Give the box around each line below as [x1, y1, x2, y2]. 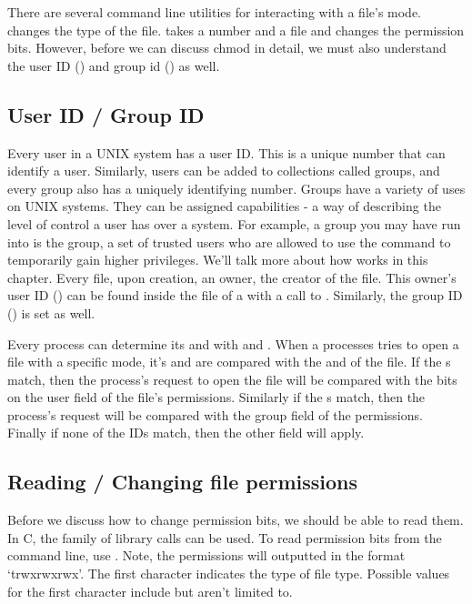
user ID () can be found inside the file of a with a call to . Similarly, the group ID [7, 286, 463, 305]
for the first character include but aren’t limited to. [7, 581, 293, 600]
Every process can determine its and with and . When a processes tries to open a [7, 334, 459, 353]
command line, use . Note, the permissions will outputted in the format [7, 546, 406, 565]
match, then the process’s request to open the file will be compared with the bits [7, 369, 457, 388]
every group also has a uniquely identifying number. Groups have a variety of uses [7, 178, 466, 197]
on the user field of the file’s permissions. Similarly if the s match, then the [7, 388, 426, 407]
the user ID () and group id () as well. [7, 55, 220, 75]
